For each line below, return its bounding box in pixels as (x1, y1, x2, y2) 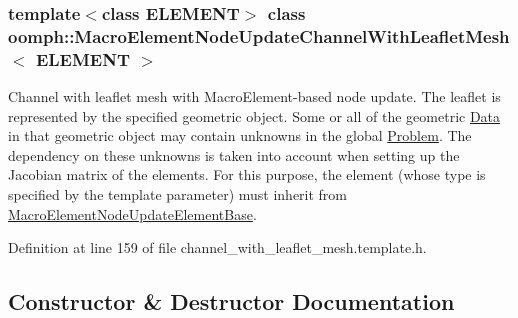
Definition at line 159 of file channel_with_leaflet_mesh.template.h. (8, 237, 427, 258)
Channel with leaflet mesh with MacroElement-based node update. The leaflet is (8, 86, 501, 107)
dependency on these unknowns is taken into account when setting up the (8, 144, 460, 165)
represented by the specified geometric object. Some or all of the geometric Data (8, 105, 501, 126)
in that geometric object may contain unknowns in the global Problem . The (8, 125, 472, 146)
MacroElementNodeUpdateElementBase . (8, 203, 257, 224)
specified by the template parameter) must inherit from (8, 184, 348, 205)
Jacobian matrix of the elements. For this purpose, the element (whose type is (8, 164, 486, 185)
